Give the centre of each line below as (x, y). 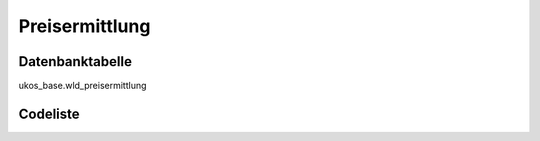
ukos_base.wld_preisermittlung (82, 86)
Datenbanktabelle (75, 61)
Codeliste (49, 113)
